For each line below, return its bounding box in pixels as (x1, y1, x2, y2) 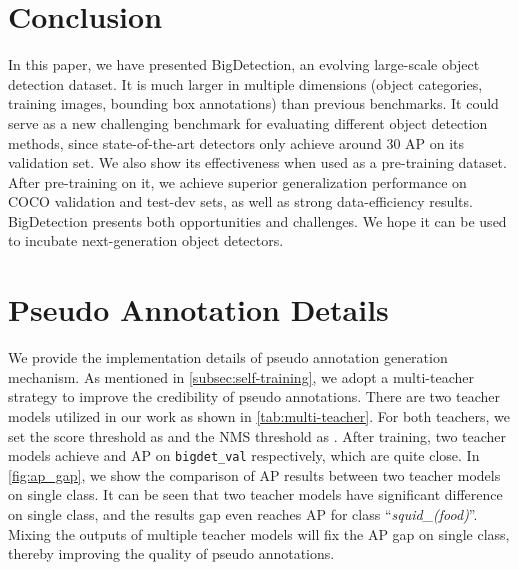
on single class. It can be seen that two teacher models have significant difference (8, 484, 503, 505)
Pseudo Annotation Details (8, 289, 389, 330)
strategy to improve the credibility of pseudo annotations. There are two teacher (8, 386, 500, 407)
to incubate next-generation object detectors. (8, 230, 284, 251)
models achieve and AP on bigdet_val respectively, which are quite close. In (8, 445, 480, 466)
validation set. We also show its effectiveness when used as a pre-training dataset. (8, 152, 507, 173)
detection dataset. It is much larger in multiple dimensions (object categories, (8, 73, 483, 94)
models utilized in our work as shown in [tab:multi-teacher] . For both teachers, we (8, 405, 510, 426)
